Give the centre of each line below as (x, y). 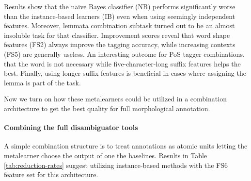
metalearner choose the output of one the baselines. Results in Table (106, 155)
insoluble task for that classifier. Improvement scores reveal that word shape (117, 35)
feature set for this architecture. (51, 174)
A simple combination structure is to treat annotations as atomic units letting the (126, 146)
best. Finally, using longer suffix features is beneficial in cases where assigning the (125, 73)
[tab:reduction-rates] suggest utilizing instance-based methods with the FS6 (116, 165)
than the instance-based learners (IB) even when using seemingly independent (120, 16)
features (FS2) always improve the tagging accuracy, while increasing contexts (120, 44)
